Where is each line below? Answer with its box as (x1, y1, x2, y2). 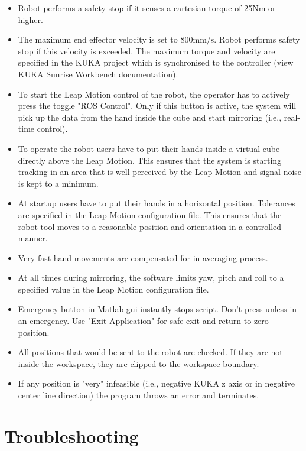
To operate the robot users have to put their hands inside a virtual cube (18, 142, 280, 154)
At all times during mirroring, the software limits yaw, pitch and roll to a (18, 271, 284, 284)
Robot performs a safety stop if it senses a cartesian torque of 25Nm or (18, 2, 276, 14)
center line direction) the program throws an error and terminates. (18, 389, 259, 401)
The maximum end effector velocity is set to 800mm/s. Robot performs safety (18, 33, 300, 46)
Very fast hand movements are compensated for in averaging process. (18, 251, 268, 264)
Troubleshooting (4, 423, 139, 447)
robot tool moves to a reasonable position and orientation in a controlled (18, 220, 282, 232)
